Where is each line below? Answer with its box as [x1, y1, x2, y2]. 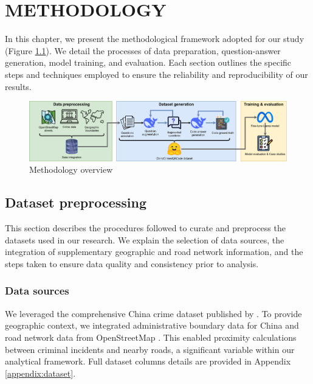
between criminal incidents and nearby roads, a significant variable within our [5, 343, 295, 355]
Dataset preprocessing [5, 193, 147, 212]
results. [5, 80, 32, 93]
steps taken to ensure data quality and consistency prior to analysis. [5, 257, 259, 270]
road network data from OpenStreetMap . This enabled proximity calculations [5, 330, 297, 343]
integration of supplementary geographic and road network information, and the [5, 245, 303, 258]
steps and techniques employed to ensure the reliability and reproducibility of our [5, 68, 308, 80]
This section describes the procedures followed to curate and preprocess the [5, 222, 286, 234]
